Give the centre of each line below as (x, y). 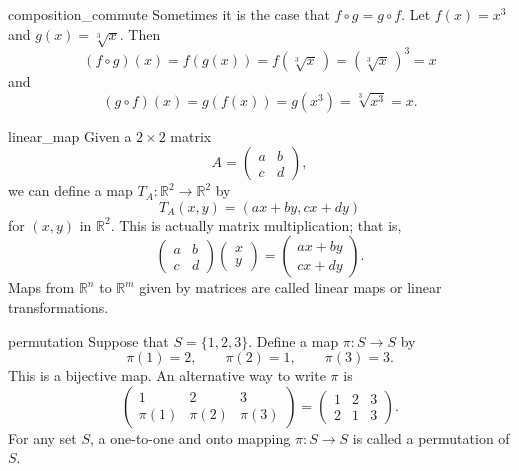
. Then (140, 33)
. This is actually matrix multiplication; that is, (256, 224)
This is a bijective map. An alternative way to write (167, 375)
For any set (42, 437)
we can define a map (70, 190)
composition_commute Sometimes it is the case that (169, 14)
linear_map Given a (70, 135)
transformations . (58, 307)
